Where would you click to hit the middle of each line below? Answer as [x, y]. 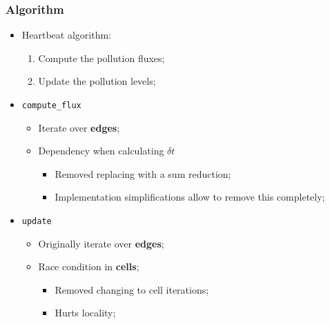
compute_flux [51, 105]
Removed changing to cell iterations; [132, 289]
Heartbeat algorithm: [67, 35]
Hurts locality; [85, 313]
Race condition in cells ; [89, 266]
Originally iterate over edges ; [101, 243]
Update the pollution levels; [97, 81]
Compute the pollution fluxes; [101, 58]
